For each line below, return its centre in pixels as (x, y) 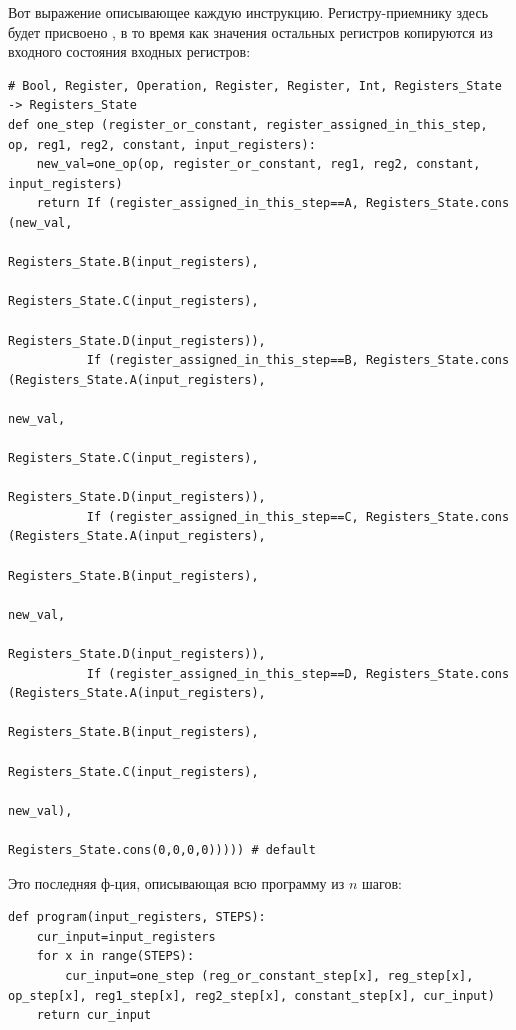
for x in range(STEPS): (115, 956)
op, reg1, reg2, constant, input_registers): (162, 144)
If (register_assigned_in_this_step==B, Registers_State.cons (298, 360)
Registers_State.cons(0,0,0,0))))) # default (162, 849)
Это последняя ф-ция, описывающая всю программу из (176, 882)
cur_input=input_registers (126, 936)
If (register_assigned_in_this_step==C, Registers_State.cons (298, 516)
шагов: (382, 882)
